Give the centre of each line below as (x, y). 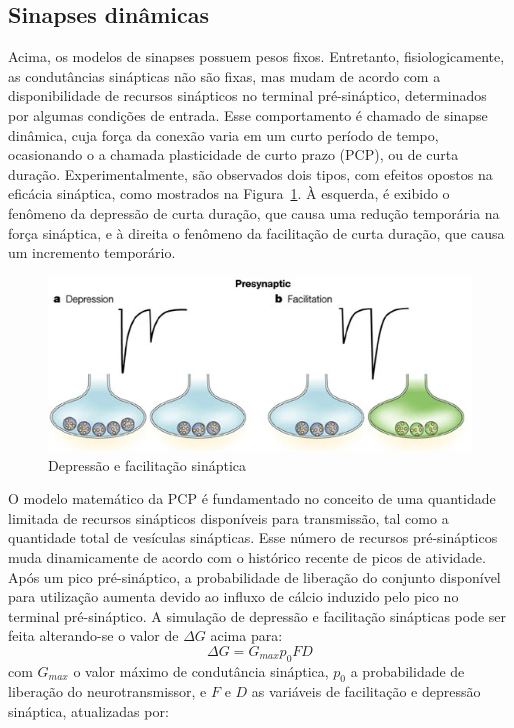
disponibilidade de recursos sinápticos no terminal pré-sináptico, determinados (247, 95)
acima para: (246, 635)
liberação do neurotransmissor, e (107, 691)
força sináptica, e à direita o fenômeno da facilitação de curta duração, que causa (256, 232)
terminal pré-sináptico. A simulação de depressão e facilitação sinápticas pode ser (257, 615)
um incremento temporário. (92, 252)
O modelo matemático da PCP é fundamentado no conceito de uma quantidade (252, 498)
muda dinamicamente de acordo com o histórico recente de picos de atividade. (247, 556)
